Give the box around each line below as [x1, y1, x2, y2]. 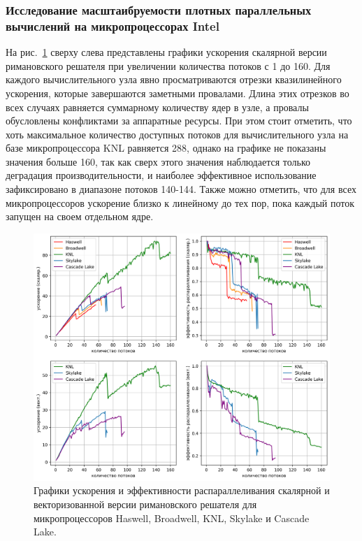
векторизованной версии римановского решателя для [34, 497, 257, 512]
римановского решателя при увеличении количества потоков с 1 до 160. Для [6, 58, 331, 73]
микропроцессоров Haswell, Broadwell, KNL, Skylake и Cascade [34, 510, 310, 525]
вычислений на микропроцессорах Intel [6, 17, 219, 34]
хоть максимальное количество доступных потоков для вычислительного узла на [6, 127, 349, 141]
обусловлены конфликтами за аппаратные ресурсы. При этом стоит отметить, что [6, 113, 352, 128]
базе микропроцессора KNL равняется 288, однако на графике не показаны [6, 140, 326, 155]
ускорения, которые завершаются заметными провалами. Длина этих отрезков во [6, 85, 349, 100]
